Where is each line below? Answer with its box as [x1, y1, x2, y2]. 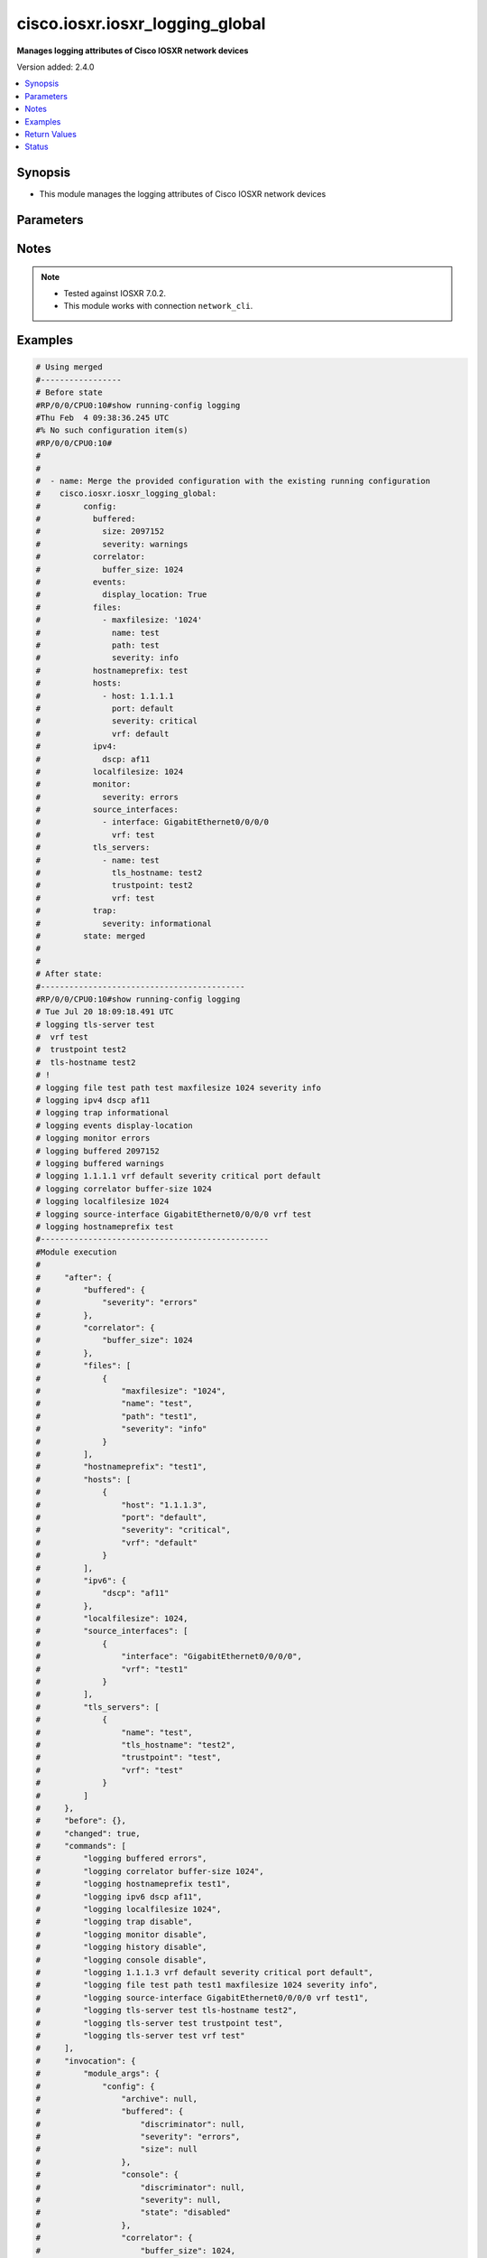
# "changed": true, [35, 1828, 142, 1838]
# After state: [35, 969, 103, 979]
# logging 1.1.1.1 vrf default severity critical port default [35, 1171, 322, 1181]
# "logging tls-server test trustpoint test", [35, 2018, 283, 2028]
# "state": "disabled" [35, 2207, 232, 2217]
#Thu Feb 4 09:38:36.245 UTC [35, 412, 170, 423]
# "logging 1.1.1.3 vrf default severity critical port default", [35, 1967, 374, 1977]
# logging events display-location [35, 1120, 193, 1131]
